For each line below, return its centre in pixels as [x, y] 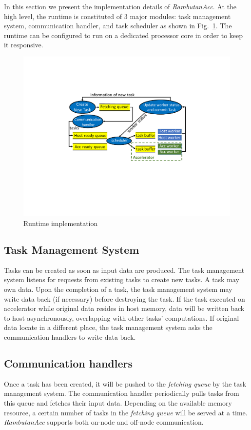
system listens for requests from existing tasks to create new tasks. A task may [122, 279]
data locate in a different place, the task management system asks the [108, 327]
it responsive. [24, 45]
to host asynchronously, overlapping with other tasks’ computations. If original [122, 317]
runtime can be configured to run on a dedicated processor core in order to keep [124, 35]
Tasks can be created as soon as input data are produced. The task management [124, 270]
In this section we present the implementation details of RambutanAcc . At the [120, 6]
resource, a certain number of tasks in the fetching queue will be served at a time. [126, 412]
